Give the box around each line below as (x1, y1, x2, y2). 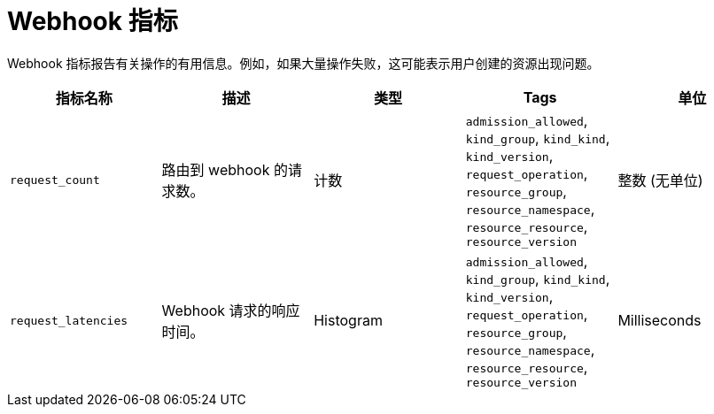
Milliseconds (617, 311, 702, 330)
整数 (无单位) (617, 172, 703, 190)
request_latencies (10, 313, 128, 327)
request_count (10, 172, 100, 187)
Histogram (314, 311, 383, 330)
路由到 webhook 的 (161, 161, 288, 180)
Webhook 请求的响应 (161, 302, 300, 320)
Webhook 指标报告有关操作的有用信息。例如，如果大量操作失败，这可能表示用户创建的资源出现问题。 (7, 55, 600, 71)
